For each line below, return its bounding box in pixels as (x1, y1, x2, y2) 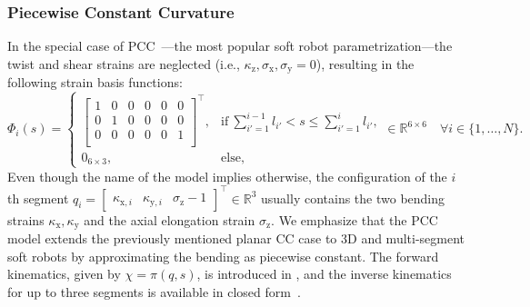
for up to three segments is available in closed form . (7, 282, 301, 301)
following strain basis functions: (7, 73, 183, 92)
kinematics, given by (7, 264, 121, 283)
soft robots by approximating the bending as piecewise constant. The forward (7, 246, 439, 265)
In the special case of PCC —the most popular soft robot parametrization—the (7, 36, 453, 55)
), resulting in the (315, 54, 415, 73)
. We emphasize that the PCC (271, 210, 438, 229)
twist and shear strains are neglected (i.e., (7, 54, 240, 73)
